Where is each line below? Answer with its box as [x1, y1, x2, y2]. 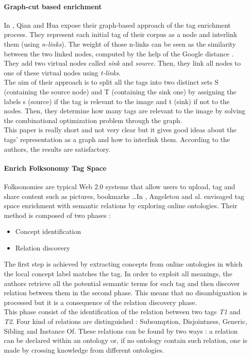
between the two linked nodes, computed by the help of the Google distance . [4, 48, 234, 58]
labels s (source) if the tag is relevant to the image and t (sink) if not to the [4, 96, 230, 106]
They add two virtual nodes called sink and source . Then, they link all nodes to [4, 58, 241, 68]
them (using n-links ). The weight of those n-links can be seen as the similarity [4, 38, 236, 49]
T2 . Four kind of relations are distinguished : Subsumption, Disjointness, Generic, [4, 316, 248, 326]
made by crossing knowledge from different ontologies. [4, 344, 165, 355]
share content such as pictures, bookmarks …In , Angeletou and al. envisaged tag [4, 191, 244, 201]
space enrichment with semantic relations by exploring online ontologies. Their [4, 200, 237, 211]
